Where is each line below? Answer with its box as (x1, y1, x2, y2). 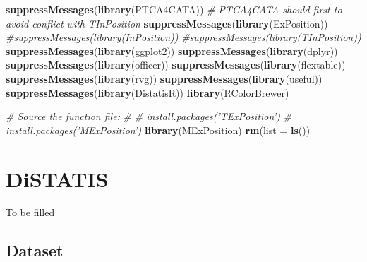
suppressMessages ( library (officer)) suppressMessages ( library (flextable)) (6, 57, 346, 72)
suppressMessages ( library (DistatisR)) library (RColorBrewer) (6, 85, 289, 100)
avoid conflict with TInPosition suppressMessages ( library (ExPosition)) (6, 16, 328, 30)
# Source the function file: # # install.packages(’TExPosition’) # (6, 109, 292, 124)
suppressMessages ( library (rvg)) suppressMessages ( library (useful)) (6, 71, 323, 85)
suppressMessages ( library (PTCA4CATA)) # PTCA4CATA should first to (6, 2, 342, 16)
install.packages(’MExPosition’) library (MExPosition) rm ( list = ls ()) (6, 122, 311, 137)
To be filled (6, 205, 55, 220)
